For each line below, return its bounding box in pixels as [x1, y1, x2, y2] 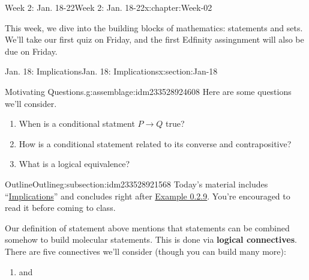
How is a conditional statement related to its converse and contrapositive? [19, 137, 292, 150]
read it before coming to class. [5, 201, 116, 214]
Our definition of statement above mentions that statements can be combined [5, 221, 290, 234]
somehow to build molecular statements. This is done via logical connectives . [5, 233, 297, 246]
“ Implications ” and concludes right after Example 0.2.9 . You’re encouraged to [5, 189, 290, 202]
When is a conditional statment [19, 117, 135, 130]
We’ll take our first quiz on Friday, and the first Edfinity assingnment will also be [5, 33, 304, 46]
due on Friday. [5, 44, 58, 57]
